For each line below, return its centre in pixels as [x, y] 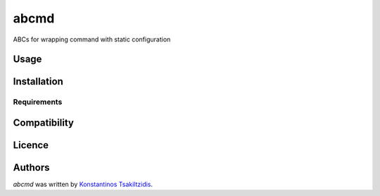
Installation [38, 82]
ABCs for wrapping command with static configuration [92, 39]
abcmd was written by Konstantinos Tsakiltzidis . [83, 184]
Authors [31, 168]
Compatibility [43, 123]
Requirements [38, 102]
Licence [31, 145]
